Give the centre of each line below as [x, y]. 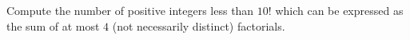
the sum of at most [53, 25]
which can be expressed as [339, 10]
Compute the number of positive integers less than [130, 10]
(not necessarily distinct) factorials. [199, 25]
